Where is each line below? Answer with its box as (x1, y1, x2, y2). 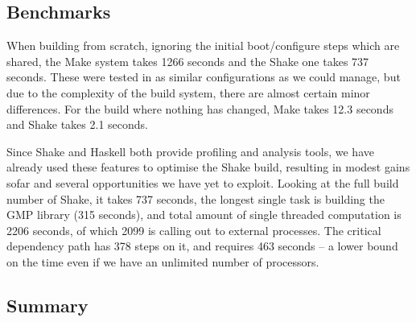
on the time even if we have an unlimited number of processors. (6, 253, 319, 270)
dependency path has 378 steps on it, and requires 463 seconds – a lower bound (6, 237, 398, 254)
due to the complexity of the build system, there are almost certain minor (6, 84, 370, 101)
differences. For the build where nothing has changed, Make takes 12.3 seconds (6, 100, 393, 117)
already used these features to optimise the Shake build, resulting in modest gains (6, 159, 410, 175)
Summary (6, 292, 89, 317)
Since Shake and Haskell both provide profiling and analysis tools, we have (6, 142, 374, 159)
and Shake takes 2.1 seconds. (6, 116, 148, 133)
